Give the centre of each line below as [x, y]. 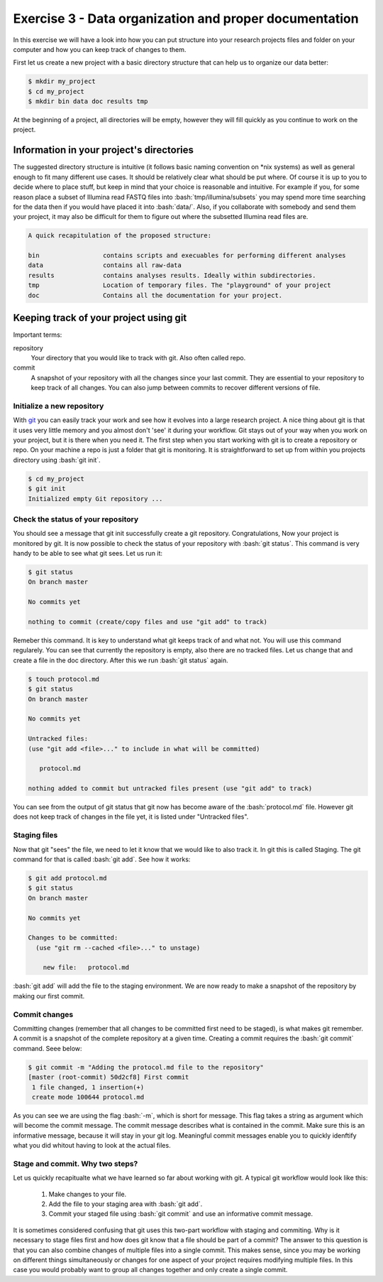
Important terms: [38, 335]
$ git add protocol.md [67, 878]
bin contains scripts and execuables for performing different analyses [187, 255]
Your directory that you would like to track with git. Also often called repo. [138, 357]
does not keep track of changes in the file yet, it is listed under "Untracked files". [131, 817]
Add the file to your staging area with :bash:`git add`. [126, 1204]
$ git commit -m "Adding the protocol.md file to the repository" [146, 1067]
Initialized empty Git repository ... [95, 499]
